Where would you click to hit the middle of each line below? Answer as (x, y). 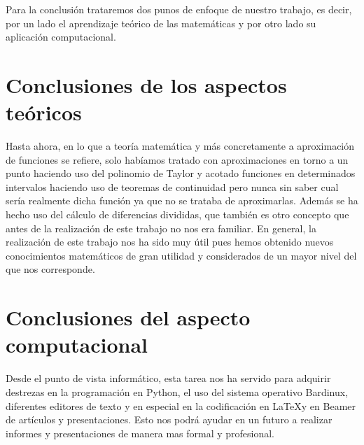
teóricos (44, 112)
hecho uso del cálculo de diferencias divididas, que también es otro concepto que (177, 214)
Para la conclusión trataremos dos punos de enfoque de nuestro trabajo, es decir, (179, 9)
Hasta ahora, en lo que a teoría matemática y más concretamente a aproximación (180, 146)
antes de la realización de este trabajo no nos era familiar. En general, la (161, 228)
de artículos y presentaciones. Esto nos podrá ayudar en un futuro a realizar (169, 419)
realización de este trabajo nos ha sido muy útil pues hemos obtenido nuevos (170, 242)
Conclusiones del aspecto (128, 317)
